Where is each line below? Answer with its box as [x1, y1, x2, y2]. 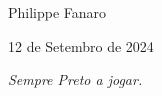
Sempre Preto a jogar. [8, 69, 143, 90]
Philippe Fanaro [8, 2, 107, 22]
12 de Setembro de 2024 [8, 35, 154, 56]
